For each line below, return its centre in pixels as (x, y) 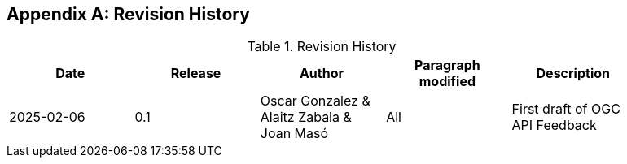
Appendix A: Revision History (128, 14)
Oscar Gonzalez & (315, 101)
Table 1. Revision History (322, 47)
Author (322, 73)
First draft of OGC (566, 109)
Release (196, 73)
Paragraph (447, 65)
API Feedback (554, 125)
